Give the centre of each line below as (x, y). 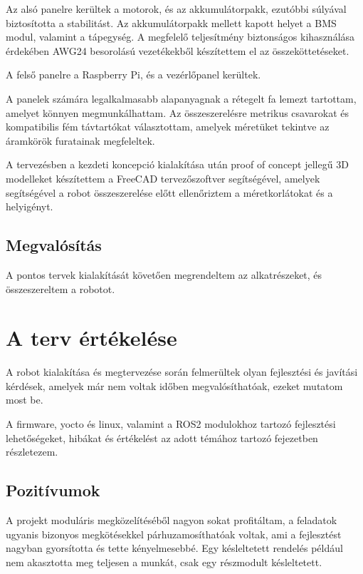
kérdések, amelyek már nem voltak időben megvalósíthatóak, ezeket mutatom (174, 385)
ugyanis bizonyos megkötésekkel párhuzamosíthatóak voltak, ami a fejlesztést (174, 534)
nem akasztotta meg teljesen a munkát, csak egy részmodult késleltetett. (164, 562)
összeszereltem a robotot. (60, 288)
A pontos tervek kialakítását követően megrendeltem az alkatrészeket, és (164, 274)
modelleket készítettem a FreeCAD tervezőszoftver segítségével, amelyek (163, 178)
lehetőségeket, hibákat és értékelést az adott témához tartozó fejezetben (162, 437)
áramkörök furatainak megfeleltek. (80, 140)
